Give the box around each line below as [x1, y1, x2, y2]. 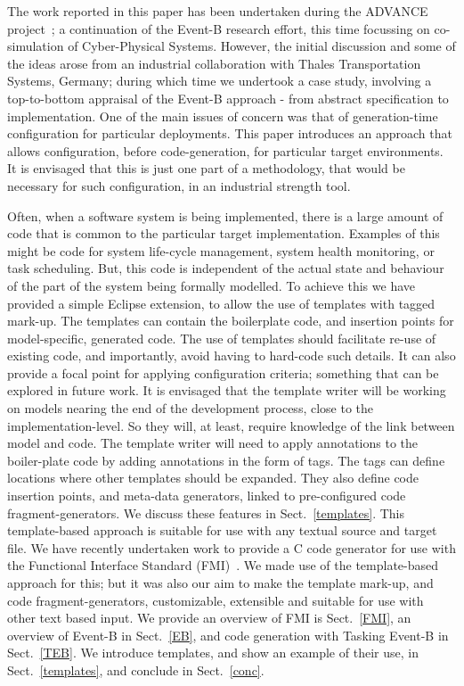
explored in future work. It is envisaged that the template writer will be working [7, 381, 446, 400]
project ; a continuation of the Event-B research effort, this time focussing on [7, 19, 430, 37]
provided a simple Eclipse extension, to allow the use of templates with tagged [7, 293, 436, 312]
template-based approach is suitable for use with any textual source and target [7, 521, 437, 540]
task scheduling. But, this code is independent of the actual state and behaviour [7, 259, 444, 277]
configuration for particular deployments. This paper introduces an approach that [7, 124, 452, 143]
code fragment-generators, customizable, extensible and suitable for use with [7, 591, 424, 609]
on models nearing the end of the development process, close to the [7, 399, 374, 417]
